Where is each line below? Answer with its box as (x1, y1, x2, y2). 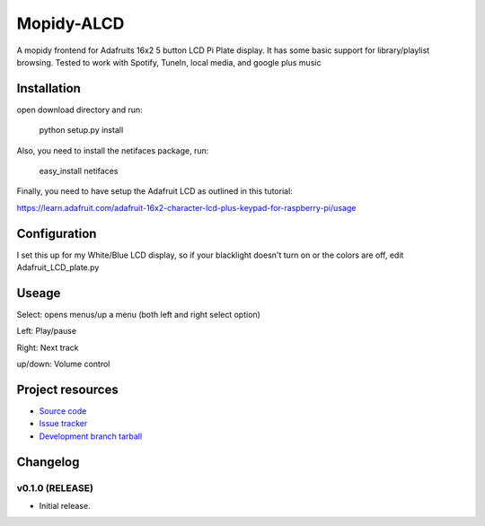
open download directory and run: (16, 104, 143, 115)
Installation (16, 81, 81, 96)
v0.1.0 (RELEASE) (16, 481, 94, 494)
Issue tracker (39, 418, 88, 429)
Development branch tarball (39, 431, 143, 442)
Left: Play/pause (16, 326, 76, 337)
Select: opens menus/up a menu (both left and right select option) (16, 310, 260, 320)
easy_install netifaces (39, 166, 119, 177)
